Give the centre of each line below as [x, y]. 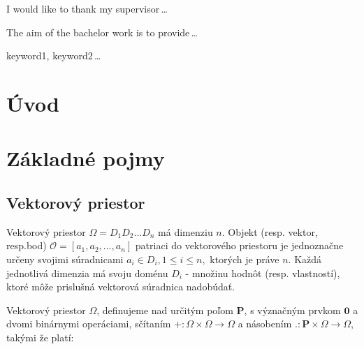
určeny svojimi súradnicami [65, 259]
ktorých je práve [245, 259]
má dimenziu [185, 231]
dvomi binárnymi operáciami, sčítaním [89, 324]
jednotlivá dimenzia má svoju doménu [87, 273]
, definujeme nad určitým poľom [165, 310]
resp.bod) [27, 245]
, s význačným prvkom [292, 310]
